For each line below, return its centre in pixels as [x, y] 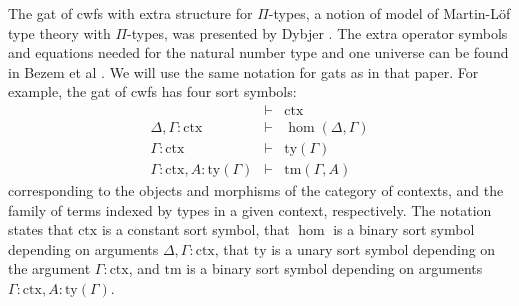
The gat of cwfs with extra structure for [130, 13]
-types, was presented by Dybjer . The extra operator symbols [317, 32]
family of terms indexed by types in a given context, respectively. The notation [250, 209]
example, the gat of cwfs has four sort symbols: [152, 91]
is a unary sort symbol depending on [383, 248]
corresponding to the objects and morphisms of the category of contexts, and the [256, 190]
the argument [49, 268]
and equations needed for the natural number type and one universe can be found [258, 52]
